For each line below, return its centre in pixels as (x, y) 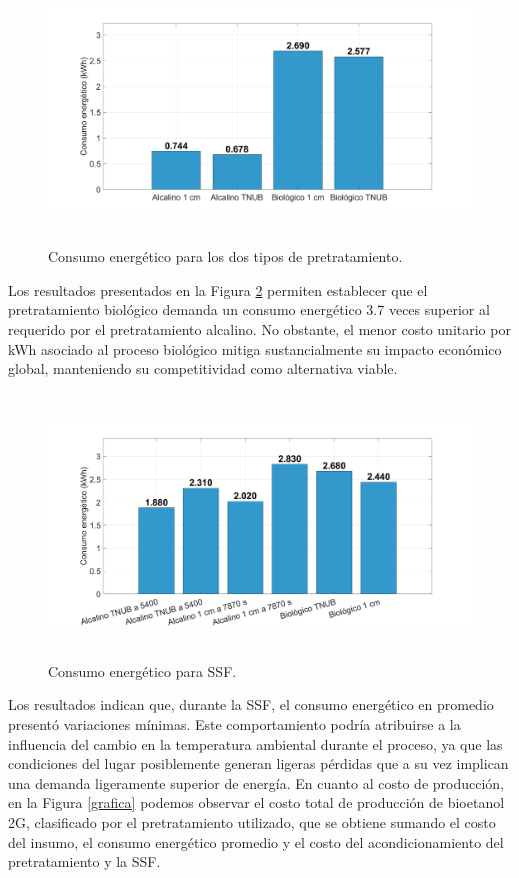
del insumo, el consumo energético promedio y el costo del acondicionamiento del (256, 841)
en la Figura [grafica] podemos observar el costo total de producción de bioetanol (256, 802)
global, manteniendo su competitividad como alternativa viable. (203, 368)
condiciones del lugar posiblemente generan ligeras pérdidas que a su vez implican (258, 763)
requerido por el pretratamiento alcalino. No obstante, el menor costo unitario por (259, 328)
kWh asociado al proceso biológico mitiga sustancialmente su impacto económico (255, 348)
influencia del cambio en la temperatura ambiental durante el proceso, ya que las (255, 743)
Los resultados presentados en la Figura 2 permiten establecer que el (218, 289)
